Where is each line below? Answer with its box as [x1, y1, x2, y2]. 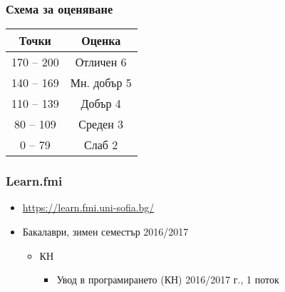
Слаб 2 [84, 136, 118, 153]
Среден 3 [78, 116, 124, 133]
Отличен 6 [75, 54, 127, 71]
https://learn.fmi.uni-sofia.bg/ [22, 200, 155, 215]
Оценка [81, 32, 121, 49]
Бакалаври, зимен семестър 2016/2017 [22, 224, 189, 239]
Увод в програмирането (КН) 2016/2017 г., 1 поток [56, 272, 279, 287]
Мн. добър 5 [70, 74, 132, 91]
